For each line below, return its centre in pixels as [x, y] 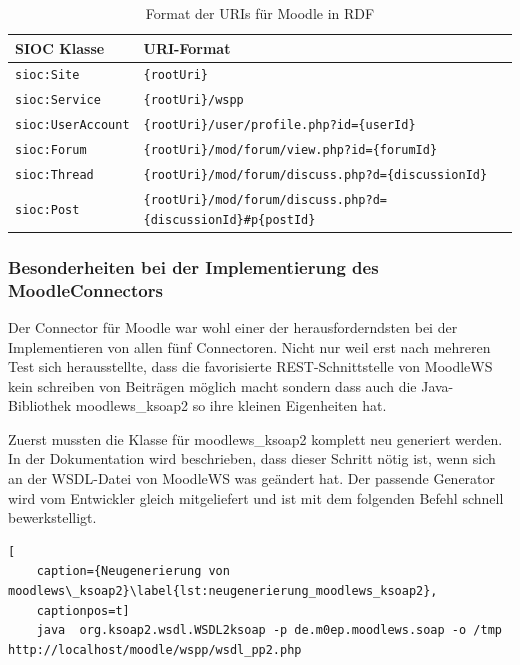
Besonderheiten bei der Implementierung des [193, 266]
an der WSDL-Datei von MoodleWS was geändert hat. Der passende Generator [252, 478]
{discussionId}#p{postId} [229, 219]
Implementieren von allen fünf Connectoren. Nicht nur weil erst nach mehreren [249, 346]
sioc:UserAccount [72, 125]
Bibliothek [40, 405]
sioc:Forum [51, 150]
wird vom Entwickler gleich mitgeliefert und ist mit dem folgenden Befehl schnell [256, 497]
